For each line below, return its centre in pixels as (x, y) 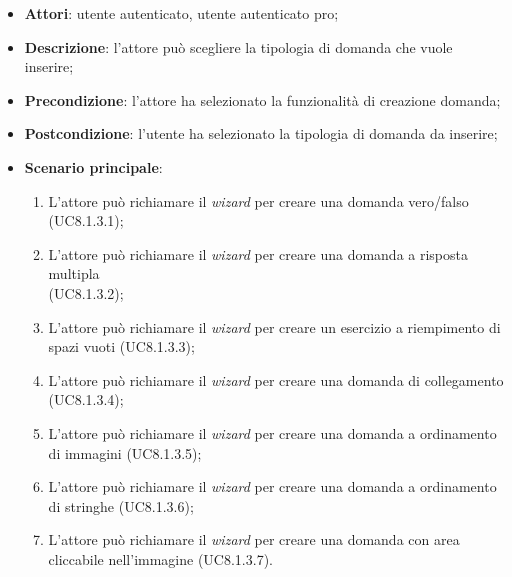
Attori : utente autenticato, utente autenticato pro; (181, 13)
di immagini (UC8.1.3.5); (125, 452)
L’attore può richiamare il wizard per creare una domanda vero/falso (258, 200)
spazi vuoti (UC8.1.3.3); (121, 346)
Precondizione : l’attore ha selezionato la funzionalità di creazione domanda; (262, 99)
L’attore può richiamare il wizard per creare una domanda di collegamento (276, 379)
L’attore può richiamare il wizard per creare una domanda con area (254, 539)
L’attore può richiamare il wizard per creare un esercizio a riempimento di (274, 326)
